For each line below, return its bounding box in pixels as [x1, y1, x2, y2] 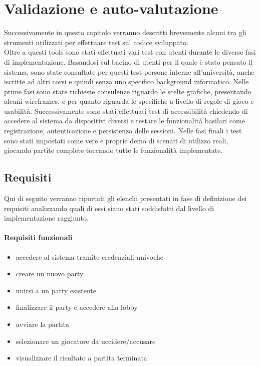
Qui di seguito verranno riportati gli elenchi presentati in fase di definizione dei [4, 193, 247, 204]
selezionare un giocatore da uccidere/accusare [16, 335, 156, 346]
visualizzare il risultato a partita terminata [16, 352, 147, 363]
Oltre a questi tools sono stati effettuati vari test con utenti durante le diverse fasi [4, 47, 256, 57]
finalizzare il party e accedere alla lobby [16, 302, 138, 312]
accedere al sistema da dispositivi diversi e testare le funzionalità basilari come [4, 115, 245, 126]
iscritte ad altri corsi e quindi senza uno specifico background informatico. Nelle [4, 76, 249, 87]
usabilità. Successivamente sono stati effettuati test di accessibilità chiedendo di [4, 105, 248, 116]
